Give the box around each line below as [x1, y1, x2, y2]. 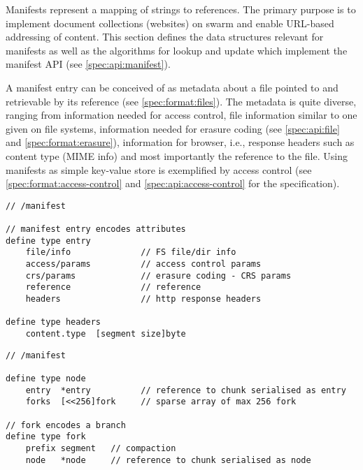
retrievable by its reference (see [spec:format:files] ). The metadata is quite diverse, [6, 94, 357, 108]
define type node [6, 373, 86, 383]
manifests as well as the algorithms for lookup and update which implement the [6, 43, 348, 57]
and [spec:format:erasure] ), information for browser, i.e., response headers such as [6, 135, 355, 149]
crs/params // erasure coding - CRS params [25, 270, 292, 281]
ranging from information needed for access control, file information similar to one [6, 108, 357, 122]
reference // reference [25, 282, 201, 293]
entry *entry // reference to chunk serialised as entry [25, 385, 346, 395]
